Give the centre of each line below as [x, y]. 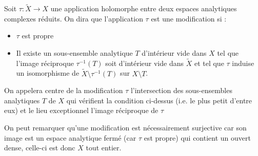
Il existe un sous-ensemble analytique [74, 53]
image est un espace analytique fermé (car [70, 137]
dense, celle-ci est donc [40, 148]
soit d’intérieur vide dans [144, 63]
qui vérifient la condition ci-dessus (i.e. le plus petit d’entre [159, 100]
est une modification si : [189, 18]
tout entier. [104, 148]
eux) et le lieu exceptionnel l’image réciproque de [81, 110]
